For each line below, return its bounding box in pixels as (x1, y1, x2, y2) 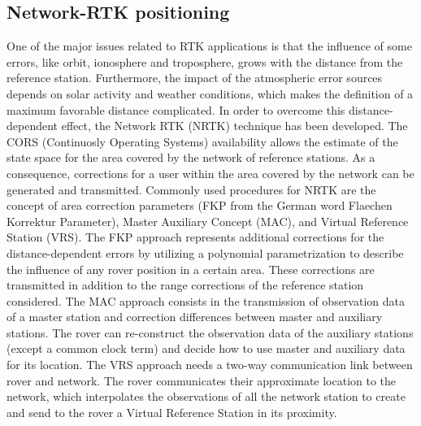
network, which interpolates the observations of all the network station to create (7, 388, 406, 405)
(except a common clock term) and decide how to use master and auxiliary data (7, 340, 406, 357)
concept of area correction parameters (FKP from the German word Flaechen (7, 197, 393, 214)
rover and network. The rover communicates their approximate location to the (7, 372, 397, 389)
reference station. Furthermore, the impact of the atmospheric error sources (7, 69, 383, 86)
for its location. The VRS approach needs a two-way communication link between (7, 356, 413, 373)
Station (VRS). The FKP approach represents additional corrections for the (7, 228, 384, 246)
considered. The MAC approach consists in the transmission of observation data (7, 292, 405, 309)
